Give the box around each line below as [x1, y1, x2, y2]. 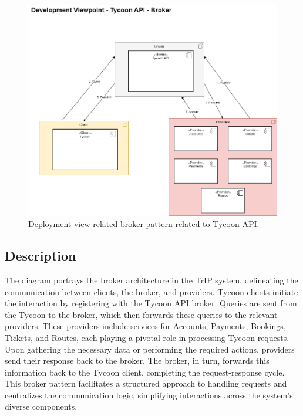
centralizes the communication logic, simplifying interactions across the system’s [5, 388, 293, 401]
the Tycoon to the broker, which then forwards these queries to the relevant [5, 308, 278, 320]
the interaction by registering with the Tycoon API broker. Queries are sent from [5, 297, 297, 309]
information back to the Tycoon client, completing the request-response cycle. [5, 366, 285, 378]
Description [5, 246, 76, 265]
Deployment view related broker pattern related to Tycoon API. [28, 218, 260, 230]
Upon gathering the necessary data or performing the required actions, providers [5, 343, 295, 355]
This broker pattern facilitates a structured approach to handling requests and [5, 377, 287, 390]
